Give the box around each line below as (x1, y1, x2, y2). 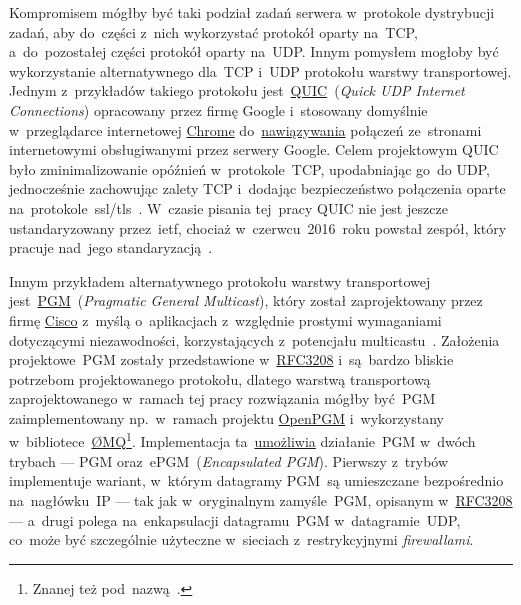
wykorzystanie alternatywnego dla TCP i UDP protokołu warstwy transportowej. (9, 60, 512, 81)
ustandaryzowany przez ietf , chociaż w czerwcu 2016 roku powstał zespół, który (9, 217, 507, 238)
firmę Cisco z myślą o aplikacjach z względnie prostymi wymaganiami (9, 309, 442, 330)
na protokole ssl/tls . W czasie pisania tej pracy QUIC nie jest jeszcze (9, 197, 448, 218)
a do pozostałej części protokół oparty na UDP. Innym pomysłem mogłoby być (9, 41, 499, 62)
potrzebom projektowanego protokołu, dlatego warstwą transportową (9, 368, 431, 389)
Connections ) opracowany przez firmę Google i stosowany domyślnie (9, 99, 428, 120)
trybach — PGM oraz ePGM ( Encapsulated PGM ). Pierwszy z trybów (9, 450, 449, 471)
